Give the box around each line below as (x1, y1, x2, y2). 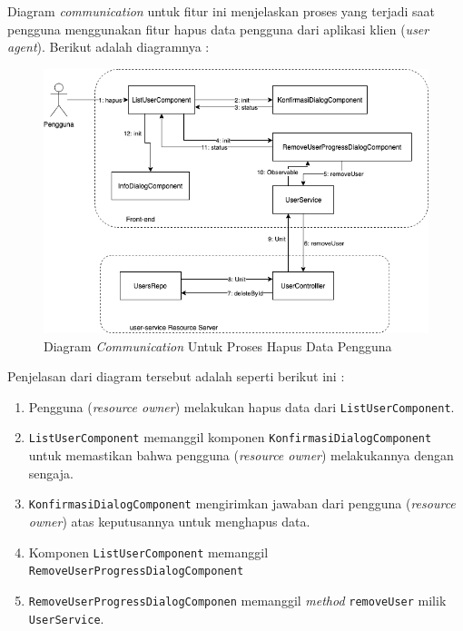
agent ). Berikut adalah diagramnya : (7, 37, 210, 56)
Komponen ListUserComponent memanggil (28, 542, 269, 561)
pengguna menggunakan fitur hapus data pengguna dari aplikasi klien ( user (7, 19, 429, 38)
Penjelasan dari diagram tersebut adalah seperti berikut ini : (7, 367, 345, 386)
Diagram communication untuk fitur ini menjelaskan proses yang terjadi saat (7, 2, 436, 20)
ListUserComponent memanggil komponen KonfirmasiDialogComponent (28, 428, 432, 447)
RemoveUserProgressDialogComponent (28, 565, 244, 578)
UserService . (28, 608, 104, 627)
